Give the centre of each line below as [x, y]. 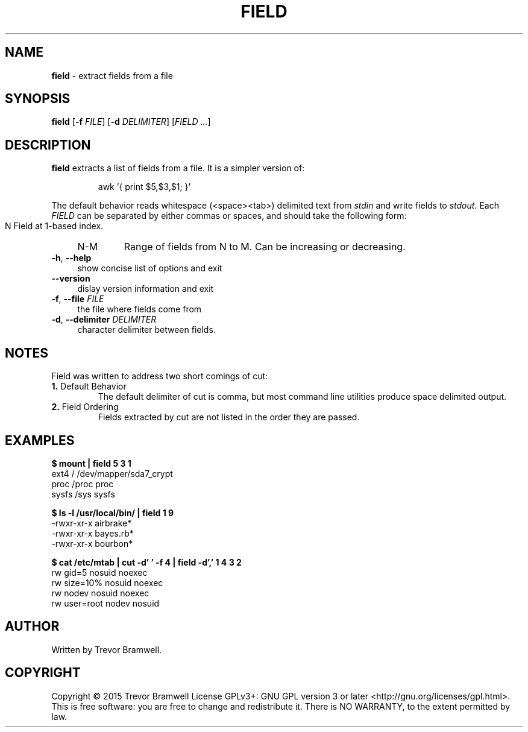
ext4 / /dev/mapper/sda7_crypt [112, 473]
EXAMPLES [40, 440]
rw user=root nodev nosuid [105, 603]
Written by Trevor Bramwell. [107, 649]
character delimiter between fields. [146, 330]
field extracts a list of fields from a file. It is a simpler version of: [178, 168]
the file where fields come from [140, 309]
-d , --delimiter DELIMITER [104, 320]
